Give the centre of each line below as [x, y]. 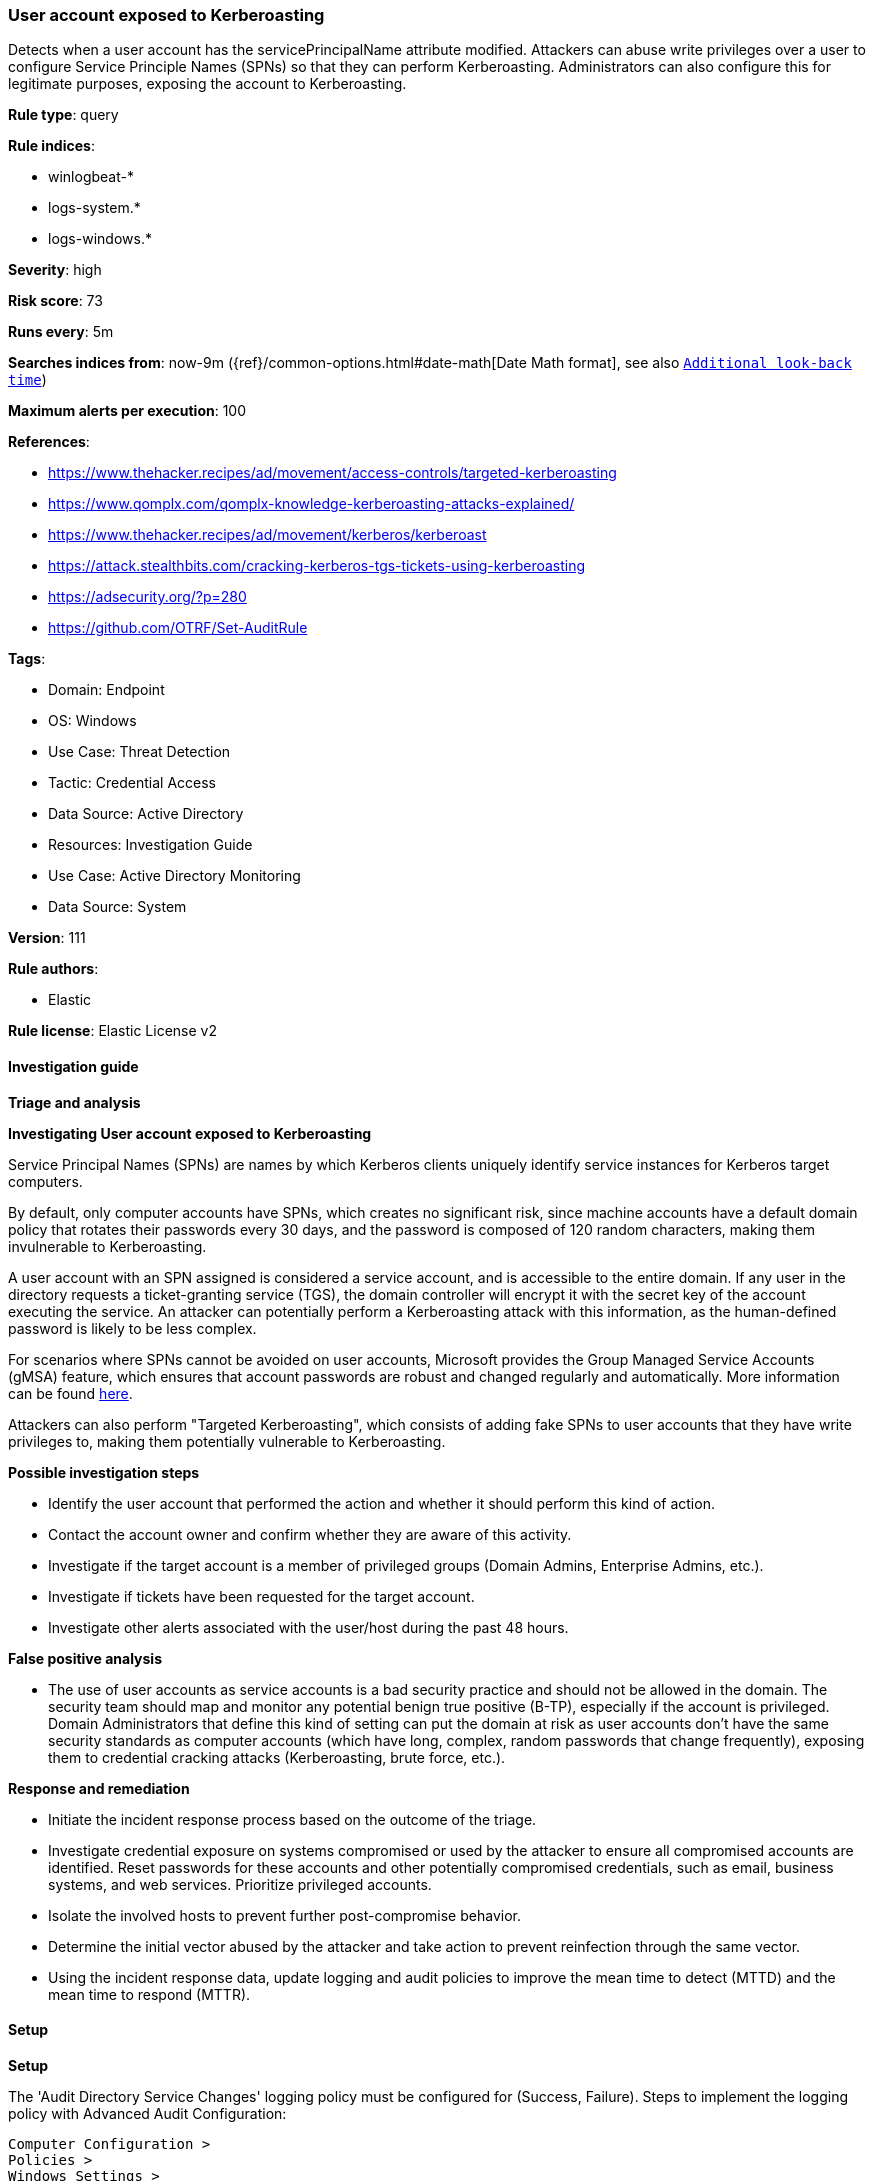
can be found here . [70, 1393]
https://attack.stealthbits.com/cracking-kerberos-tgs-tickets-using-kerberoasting [317, 566]
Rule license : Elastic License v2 [112, 1031]
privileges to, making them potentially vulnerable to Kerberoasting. [227, 1441]
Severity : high [55, 270]
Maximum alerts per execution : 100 [127, 411]
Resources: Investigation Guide [150, 845]
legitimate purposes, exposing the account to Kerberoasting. [207, 84]
